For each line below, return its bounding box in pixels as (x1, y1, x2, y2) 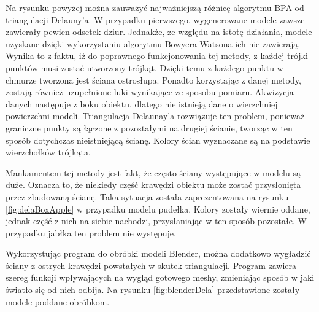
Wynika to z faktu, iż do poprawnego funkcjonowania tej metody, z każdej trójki (6, 49, 308, 62)
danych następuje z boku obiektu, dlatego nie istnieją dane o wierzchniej (6, 97, 278, 110)
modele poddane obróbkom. (6, 295, 110, 308)
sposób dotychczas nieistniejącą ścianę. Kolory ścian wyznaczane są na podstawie (6, 133, 310, 146)
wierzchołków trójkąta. (6, 146, 91, 158)
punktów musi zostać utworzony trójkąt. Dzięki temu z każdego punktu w (6, 61, 283, 74)
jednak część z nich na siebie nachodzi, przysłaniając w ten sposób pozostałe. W (6, 214, 307, 227)
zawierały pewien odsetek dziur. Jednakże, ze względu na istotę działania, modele (6, 25, 312, 38)
